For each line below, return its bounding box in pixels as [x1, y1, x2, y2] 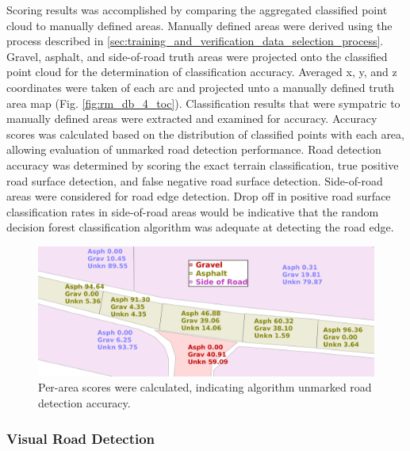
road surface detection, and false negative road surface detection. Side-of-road [6, 172, 383, 189]
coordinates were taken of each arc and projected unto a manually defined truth [6, 78, 395, 95]
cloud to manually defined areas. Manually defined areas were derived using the [6, 17, 393, 33]
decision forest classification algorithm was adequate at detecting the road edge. [6, 219, 394, 235]
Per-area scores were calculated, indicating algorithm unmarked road [38, 379, 372, 396]
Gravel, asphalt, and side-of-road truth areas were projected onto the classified [6, 48, 388, 64]
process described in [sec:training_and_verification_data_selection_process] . [6, 32, 384, 49]
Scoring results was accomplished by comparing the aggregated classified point [6, 2, 388, 17]
